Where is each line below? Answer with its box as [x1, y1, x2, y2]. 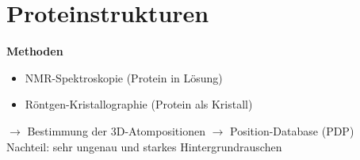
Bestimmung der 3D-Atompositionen [27, 122, 205, 139]
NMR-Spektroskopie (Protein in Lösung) [25, 69, 223, 86]
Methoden [6, 43, 63, 59]
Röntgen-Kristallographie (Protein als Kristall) [25, 96, 253, 112]
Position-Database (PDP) [230, 122, 354, 139]
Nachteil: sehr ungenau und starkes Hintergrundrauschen [6, 138, 282, 154]
